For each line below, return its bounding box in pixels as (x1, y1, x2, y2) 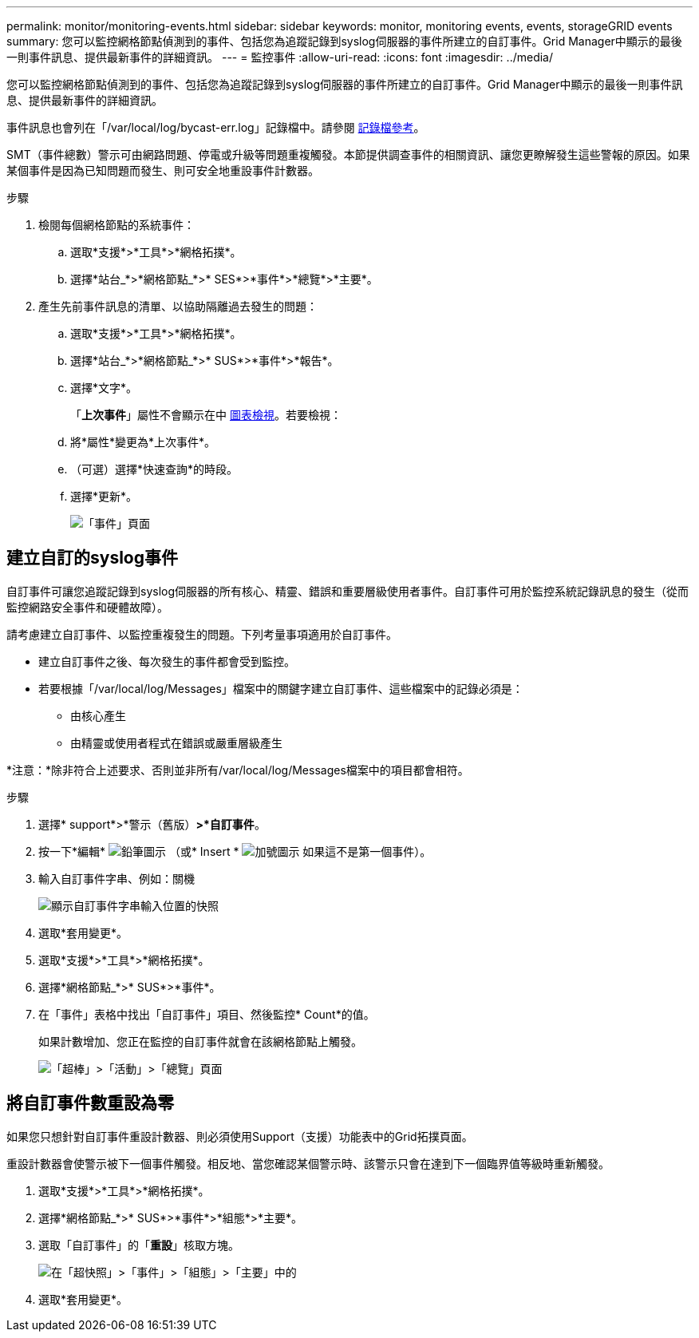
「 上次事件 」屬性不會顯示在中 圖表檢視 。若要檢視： (70, 408, 342, 422)
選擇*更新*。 (70, 489, 138, 503)
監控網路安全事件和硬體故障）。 (6, 600, 168, 614)
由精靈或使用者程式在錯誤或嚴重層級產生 (70, 735, 282, 750)
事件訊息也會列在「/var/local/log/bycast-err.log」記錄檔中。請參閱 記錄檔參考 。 (6, 121, 425, 134)
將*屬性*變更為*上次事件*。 (70, 435, 216, 449)
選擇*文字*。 (70, 381, 138, 394)
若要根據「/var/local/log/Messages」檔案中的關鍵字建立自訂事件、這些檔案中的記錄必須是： (38, 681, 523, 695)
